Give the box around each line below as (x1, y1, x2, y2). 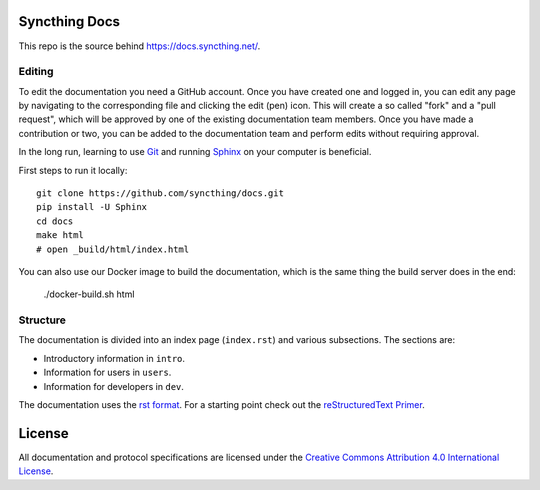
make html (36, 230, 84, 241)
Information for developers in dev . (43, 380, 185, 392)
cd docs (36, 215, 74, 227)
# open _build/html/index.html (36, 243, 190, 255)
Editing (18, 65, 54, 79)
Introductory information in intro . (43, 352, 185, 364)
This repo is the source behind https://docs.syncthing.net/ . (18, 40, 261, 52)
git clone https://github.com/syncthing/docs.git (36, 188, 285, 199)
